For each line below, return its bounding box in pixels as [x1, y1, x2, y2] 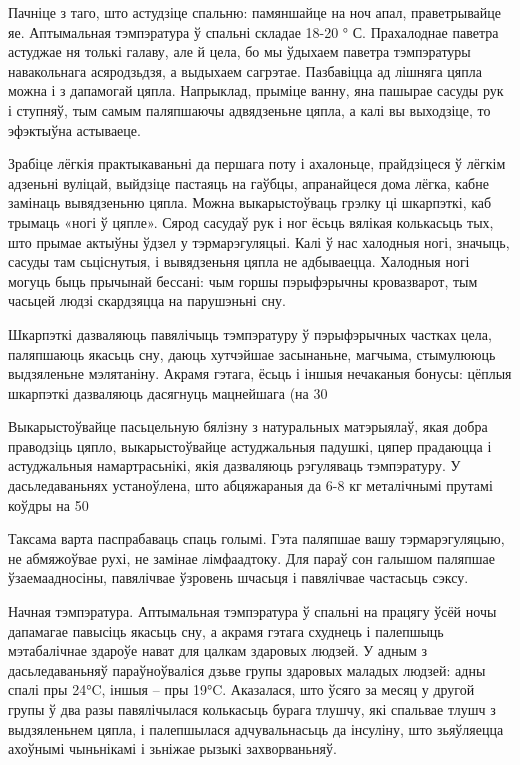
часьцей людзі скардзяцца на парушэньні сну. [8, 290, 286, 311]
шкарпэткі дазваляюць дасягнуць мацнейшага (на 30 [8, 382, 328, 403]
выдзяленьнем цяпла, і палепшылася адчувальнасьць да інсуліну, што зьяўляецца [8, 718, 504, 739]
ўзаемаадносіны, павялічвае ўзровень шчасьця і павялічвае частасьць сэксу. [8, 567, 469, 588]
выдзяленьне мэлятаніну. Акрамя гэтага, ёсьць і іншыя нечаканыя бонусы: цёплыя [8, 363, 512, 384]
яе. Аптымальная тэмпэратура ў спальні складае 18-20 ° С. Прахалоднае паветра [8, 21, 499, 42]
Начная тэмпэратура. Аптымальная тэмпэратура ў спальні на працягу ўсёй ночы [8, 601, 497, 622]
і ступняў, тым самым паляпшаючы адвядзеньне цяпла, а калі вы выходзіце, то [8, 99, 491, 120]
